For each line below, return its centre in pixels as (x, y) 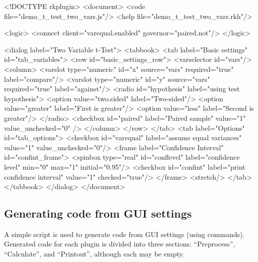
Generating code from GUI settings (98, 213)
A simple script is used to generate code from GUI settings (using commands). (124, 234)
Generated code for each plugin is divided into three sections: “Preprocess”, (120, 244)
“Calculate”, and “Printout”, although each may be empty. (94, 254)
